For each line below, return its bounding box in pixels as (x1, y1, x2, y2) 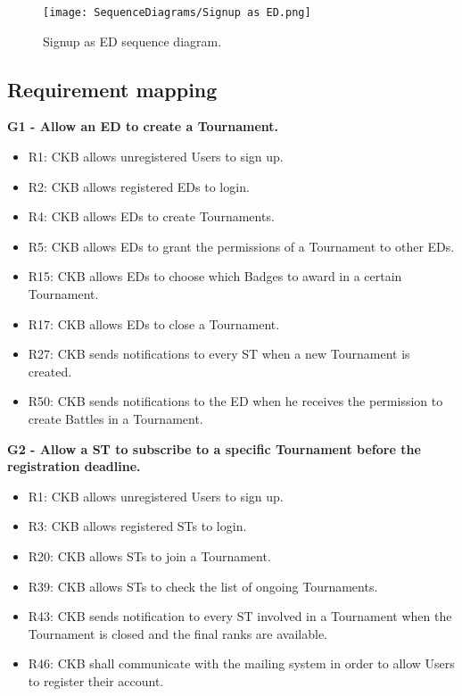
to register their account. (28, 671, 164, 690)
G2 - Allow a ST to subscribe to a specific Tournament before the (7, 439, 421, 458)
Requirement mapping (7, 75, 218, 103)
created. (28, 361, 72, 380)
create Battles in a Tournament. (28, 409, 203, 427)
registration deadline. (7, 457, 141, 476)
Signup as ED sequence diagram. (43, 31, 222, 50)
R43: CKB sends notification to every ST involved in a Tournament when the (28, 607, 452, 626)
